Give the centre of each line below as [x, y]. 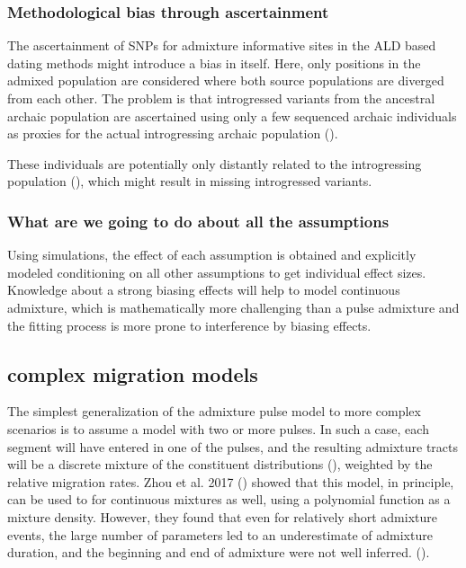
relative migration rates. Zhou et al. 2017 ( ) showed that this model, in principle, [231, 481]
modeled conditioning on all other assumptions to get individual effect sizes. [217, 272]
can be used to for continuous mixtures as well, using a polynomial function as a [229, 499]
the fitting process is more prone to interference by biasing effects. [189, 325]
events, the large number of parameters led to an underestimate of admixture [220, 534]
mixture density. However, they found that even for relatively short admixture [222, 516]
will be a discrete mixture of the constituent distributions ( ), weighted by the [220, 464]
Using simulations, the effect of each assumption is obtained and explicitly [212, 255]
